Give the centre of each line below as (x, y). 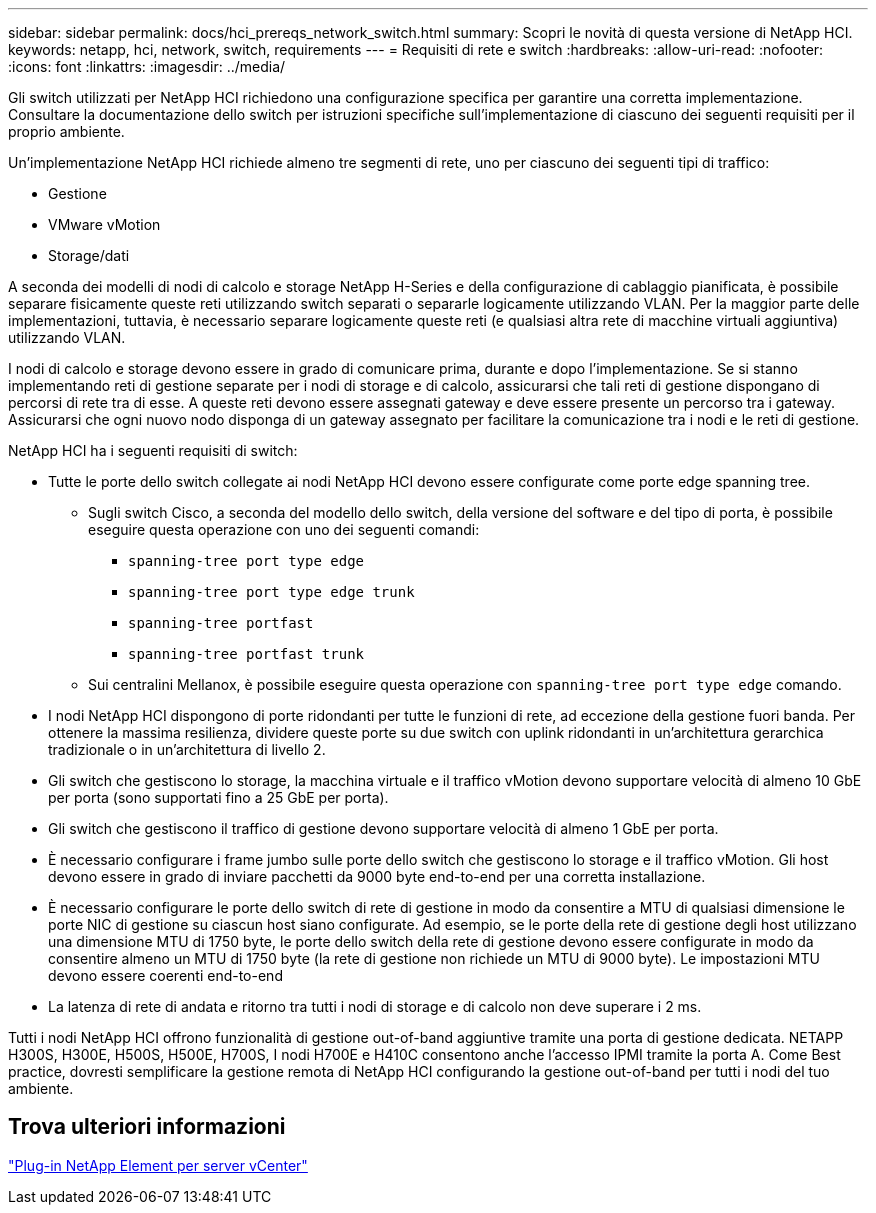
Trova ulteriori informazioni (147, 1127)
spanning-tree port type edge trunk (271, 592)
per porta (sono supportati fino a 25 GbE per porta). (218, 797)
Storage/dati (89, 255)
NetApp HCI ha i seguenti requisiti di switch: (153, 450)
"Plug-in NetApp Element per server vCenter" (158, 1165)
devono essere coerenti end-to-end (165, 975)
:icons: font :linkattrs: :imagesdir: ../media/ (147, 66)
